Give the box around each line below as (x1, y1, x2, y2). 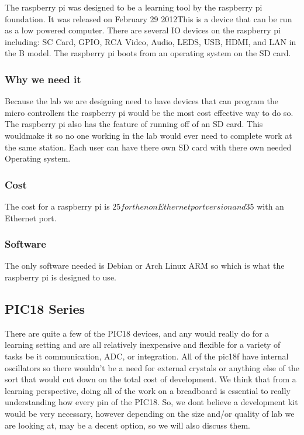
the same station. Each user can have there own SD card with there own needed (5, 141, 292, 153)
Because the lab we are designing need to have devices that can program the (5, 95, 278, 107)
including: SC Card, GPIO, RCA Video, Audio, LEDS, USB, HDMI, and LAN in (5, 35, 296, 47)
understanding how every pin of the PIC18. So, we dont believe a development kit (5, 396, 298, 408)
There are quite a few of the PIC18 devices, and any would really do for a (5, 327, 270, 339)
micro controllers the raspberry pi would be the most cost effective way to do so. (5, 106, 293, 118)
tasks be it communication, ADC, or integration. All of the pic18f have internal (5, 350, 289, 362)
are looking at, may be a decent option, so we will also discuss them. (5, 419, 250, 431)
